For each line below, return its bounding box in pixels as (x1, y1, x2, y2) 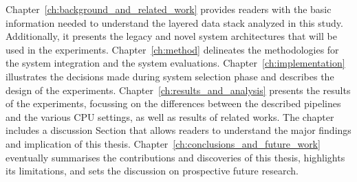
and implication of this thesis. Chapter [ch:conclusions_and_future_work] (6, 136, 321, 150)
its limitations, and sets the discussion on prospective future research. (6, 163, 299, 178)
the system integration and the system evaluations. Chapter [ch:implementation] (6, 56, 345, 70)
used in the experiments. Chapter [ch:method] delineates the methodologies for (6, 42, 339, 56)
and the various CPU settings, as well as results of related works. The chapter (6, 109, 334, 124)
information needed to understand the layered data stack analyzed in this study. (6, 15, 343, 30)
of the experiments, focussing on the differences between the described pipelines (6, 96, 341, 111)
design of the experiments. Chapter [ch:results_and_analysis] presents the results (6, 82, 351, 97)
